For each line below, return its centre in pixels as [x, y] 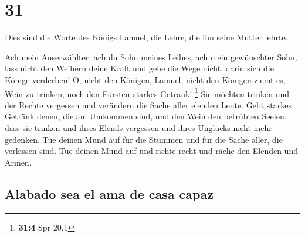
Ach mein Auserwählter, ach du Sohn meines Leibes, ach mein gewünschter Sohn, [151, 56]
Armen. [18, 162]
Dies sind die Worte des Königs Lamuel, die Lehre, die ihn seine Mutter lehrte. [146, 37]
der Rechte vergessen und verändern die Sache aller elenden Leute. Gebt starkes [148, 104]
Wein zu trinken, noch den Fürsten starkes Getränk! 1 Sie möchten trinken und [147, 92]
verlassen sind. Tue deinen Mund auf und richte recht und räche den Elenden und [151, 151]
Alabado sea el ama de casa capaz [109, 193]
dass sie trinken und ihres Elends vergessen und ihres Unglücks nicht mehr [138, 127]
